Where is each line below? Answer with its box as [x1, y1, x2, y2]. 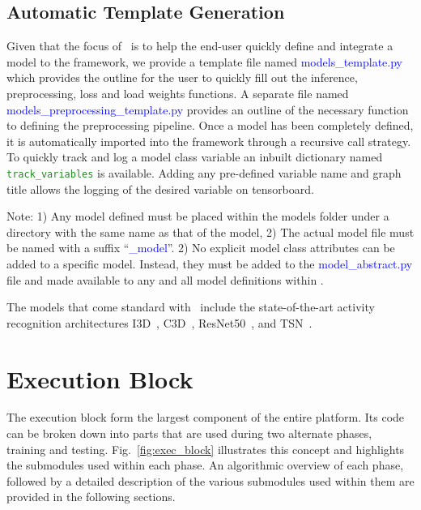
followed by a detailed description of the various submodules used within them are [6, 472, 415, 489]
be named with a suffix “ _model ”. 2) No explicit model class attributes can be [6, 239, 395, 256]
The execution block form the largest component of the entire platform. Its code [6, 409, 405, 426]
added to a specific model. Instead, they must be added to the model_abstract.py [6, 255, 413, 272]
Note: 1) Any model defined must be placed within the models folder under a [6, 208, 389, 225]
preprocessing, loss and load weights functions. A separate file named [6, 84, 349, 101]
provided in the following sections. [6, 488, 176, 505]
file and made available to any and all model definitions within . [6, 271, 324, 288]
